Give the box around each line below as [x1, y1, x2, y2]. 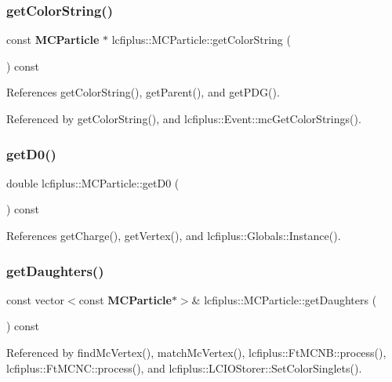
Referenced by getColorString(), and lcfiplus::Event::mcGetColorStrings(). [6, 111, 361, 126]
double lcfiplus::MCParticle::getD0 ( [6, 174, 180, 191]
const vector [6, 291, 64, 307]
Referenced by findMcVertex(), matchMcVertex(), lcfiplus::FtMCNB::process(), [6, 344, 387, 360]
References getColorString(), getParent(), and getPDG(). [6, 84, 280, 100]
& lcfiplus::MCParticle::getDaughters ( [191, 291, 377, 307]
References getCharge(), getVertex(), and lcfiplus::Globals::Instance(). [6, 227, 341, 243]
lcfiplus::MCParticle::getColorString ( [111, 31, 291, 48]
